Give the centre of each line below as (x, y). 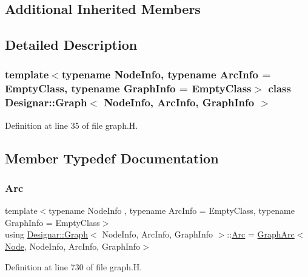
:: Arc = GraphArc (261, 234)
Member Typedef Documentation (112, 158)
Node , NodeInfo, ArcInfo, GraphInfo (73, 246)
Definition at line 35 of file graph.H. (72, 125)
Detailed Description (71, 45)
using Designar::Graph (47, 234)
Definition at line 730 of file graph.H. (74, 266)
